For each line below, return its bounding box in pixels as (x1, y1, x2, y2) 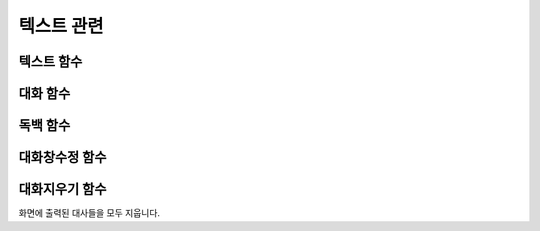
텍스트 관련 (18, 15, 104, 37)
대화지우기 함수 (18, 181, 107, 198)
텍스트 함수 (18, 53, 83, 70)
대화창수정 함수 (18, 149, 107, 166)
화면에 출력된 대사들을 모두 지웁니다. (18, 207, 160, 219)
